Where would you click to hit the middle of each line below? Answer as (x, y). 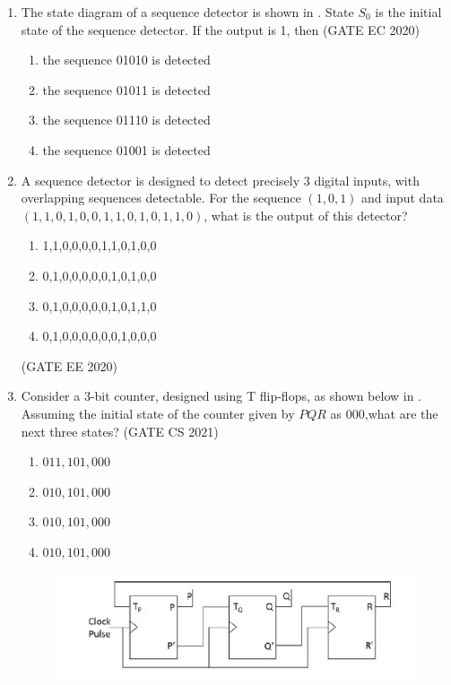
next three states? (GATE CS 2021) (120, 431)
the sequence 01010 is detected (126, 60)
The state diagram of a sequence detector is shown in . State (187, 12)
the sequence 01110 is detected (126, 120)
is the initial (408, 12)
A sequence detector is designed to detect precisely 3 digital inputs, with (220, 180)
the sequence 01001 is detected (126, 149)
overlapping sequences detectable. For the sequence (161, 198)
